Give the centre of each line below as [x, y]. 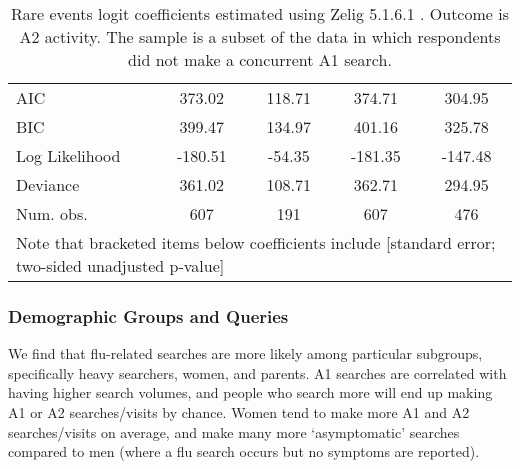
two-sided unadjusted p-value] [120, 265]
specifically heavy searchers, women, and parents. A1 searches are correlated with [257, 372]
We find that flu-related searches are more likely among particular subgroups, [245, 353]
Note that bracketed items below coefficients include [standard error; [256, 242]
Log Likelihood [68, 155]
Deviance [48, 184]
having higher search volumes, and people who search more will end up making [250, 392]
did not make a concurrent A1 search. [260, 59]
